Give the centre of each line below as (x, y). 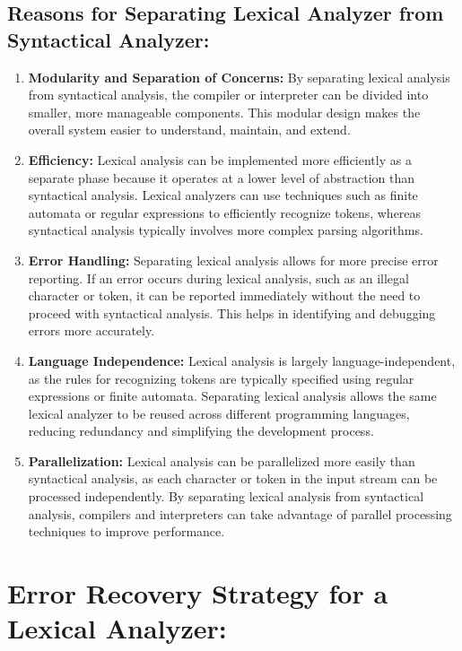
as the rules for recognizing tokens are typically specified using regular (221, 378)
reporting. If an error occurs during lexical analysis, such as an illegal (218, 278)
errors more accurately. (92, 330)
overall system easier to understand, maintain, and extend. (189, 130)
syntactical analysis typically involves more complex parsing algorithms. (226, 230)
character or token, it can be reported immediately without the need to (224, 295)
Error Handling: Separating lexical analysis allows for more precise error (233, 260)
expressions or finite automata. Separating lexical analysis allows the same (232, 396)
